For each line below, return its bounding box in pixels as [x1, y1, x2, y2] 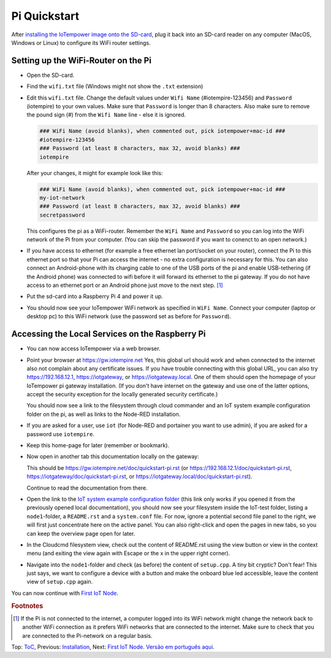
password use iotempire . [26, 430, 95, 437]
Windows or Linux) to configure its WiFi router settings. [11, 39, 151, 46]
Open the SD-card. [26, 71, 75, 79]
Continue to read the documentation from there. [26, 484, 148, 492]
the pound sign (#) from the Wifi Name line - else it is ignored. [26, 111, 186, 119]
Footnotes [11, 601, 44, 610]
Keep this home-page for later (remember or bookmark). [26, 442, 170, 449]
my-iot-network [39, 194, 85, 201]
